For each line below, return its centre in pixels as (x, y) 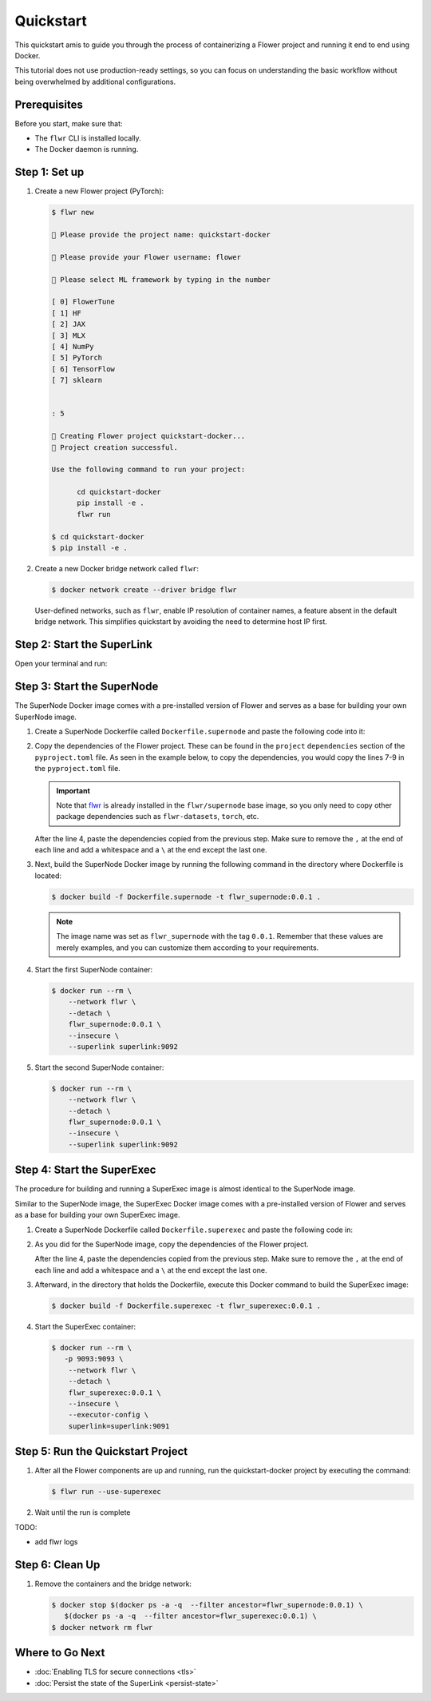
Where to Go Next (60, 1653)
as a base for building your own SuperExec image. (97, 1215)
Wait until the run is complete (83, 1512)
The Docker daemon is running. (87, 149)
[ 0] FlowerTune (83, 302)
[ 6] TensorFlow (83, 369)
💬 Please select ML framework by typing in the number (161, 279)
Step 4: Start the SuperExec (85, 1170)
